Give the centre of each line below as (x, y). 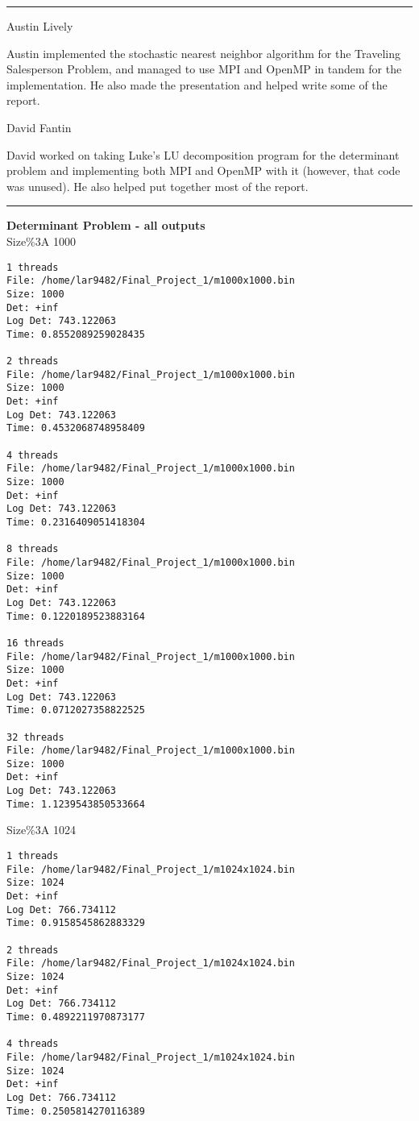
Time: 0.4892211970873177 (76, 1017)
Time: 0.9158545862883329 (76, 923)
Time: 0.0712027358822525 (76, 710)
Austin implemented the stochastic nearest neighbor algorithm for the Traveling (203, 53)
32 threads (35, 737)
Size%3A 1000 (41, 241)
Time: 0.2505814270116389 (76, 1111)
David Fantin (39, 127)
